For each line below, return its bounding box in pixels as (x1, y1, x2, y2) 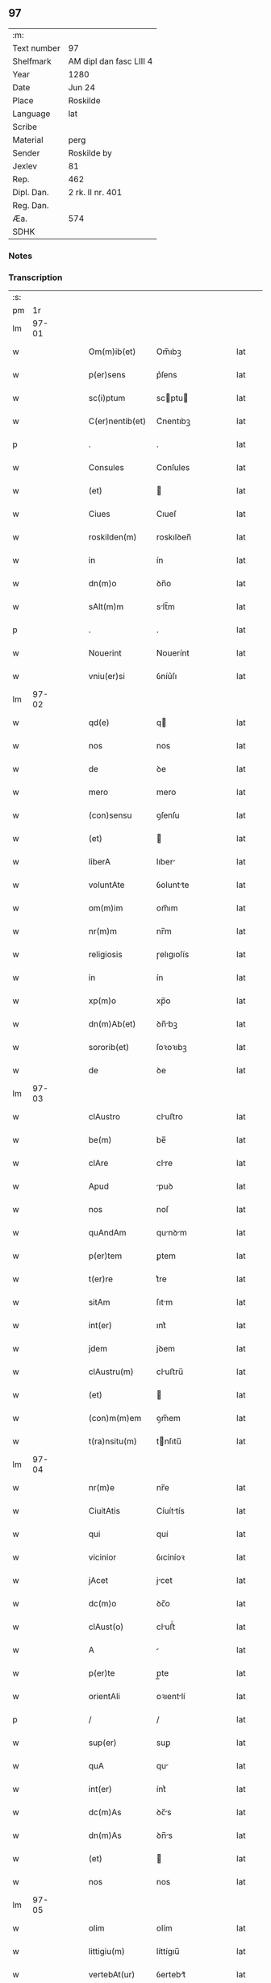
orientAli (88, 1691, 121, 1702)
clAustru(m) (88, 1366, 135, 1377)
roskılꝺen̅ (156, 531, 192, 543)
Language (12, 108, 51, 119)
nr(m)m (88, 926, 117, 937)
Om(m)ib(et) (88, 346, 136, 357)
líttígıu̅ (156, 1946, 180, 1957)
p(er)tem (88, 1250, 123, 1261)
